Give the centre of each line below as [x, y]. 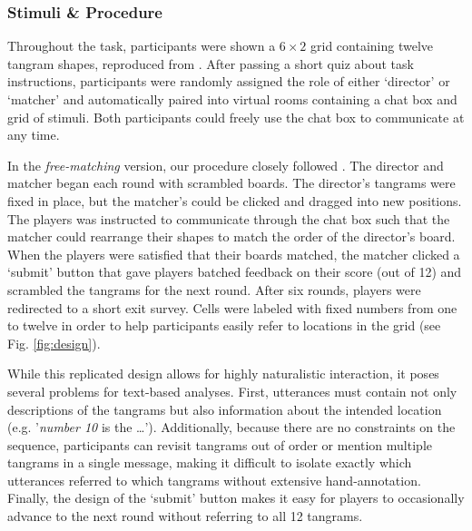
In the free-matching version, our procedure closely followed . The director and [226, 165]
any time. [34, 135]
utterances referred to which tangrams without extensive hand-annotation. [214, 480]
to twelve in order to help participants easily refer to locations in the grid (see [224, 325]
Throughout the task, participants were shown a [142, 46]
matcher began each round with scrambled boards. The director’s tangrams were [231, 183]
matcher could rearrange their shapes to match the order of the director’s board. [231, 236]
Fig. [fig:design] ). [54, 343]
